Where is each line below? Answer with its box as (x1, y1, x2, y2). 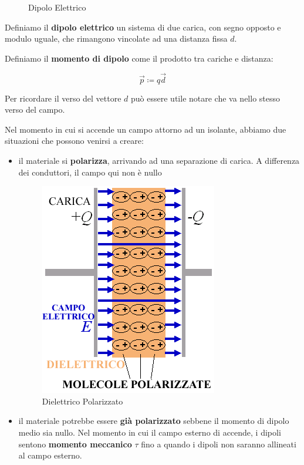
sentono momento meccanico (18, 437, 132, 450)
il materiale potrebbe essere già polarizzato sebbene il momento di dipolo (18, 415, 289, 427)
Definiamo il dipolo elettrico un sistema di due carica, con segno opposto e (5, 21, 281, 33)
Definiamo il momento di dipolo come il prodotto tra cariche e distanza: (5, 52, 273, 64)
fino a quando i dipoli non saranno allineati (141, 437, 296, 450)
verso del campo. (5, 103, 65, 116)
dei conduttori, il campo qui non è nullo (18, 166, 162, 178)
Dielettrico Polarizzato (42, 395, 123, 407)
